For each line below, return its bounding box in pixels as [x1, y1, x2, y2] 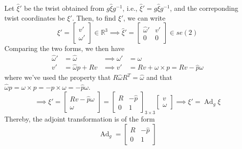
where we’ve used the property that [4, 72, 111, 82]
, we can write [123, 12, 166, 23]
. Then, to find [72, 12, 116, 23]
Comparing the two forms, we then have [4, 43, 125, 53]
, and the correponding [170, 3, 239, 13]
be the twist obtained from [24, 3, 105, 13]
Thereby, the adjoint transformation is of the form [4, 114, 155, 124]
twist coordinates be [4, 12, 65, 23]
